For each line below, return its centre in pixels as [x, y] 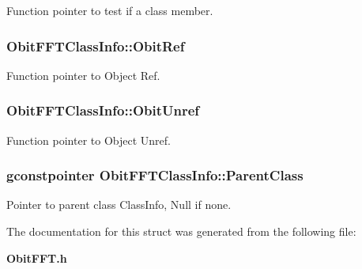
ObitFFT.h [37, 258]
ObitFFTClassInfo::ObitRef [96, 45]
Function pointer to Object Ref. [83, 75]
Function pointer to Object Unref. [89, 140]
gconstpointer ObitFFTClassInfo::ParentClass [155, 175]
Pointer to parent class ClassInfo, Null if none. [119, 205]
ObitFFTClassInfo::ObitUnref [103, 110]
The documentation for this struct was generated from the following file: [181, 231]
